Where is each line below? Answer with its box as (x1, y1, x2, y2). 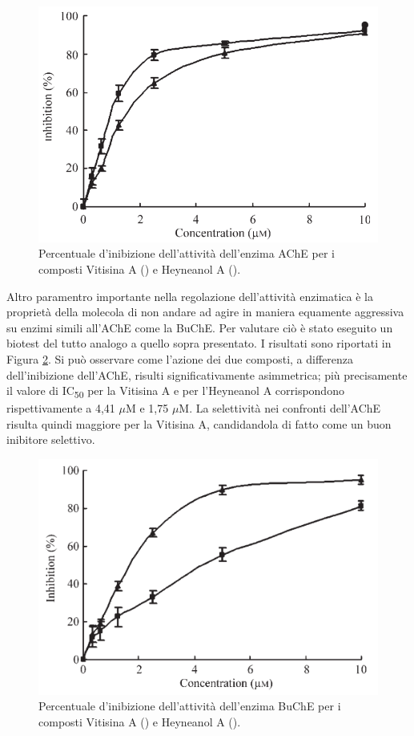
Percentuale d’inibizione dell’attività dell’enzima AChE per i (38, 245, 335, 262)
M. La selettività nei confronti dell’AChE (179, 400, 381, 417)
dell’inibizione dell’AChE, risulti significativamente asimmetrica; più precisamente (6, 366, 408, 383)
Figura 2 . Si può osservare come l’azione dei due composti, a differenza (6, 350, 353, 367)
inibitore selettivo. (6, 431, 95, 448)
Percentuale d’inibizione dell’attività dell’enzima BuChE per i (38, 697, 341, 714)
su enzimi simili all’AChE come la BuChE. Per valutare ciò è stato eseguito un (6, 319, 393, 335)
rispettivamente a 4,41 (6, 400, 115, 417)
